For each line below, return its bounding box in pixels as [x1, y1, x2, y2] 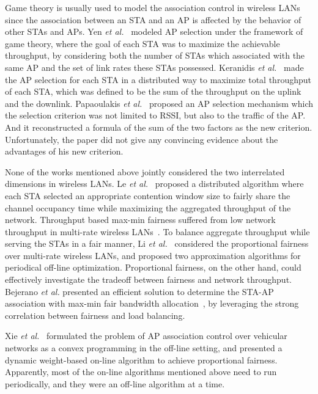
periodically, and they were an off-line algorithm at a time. [5, 377, 225, 390]
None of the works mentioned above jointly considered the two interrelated [5, 165, 285, 178]
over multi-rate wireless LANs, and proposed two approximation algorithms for [5, 249, 301, 261]
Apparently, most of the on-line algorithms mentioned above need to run [5, 365, 277, 378]
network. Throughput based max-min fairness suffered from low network [5, 213, 276, 226]
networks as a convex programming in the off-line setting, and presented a [5, 341, 283, 354]
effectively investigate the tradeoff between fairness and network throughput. [5, 273, 292, 286]
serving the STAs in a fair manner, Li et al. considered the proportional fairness [5, 237, 309, 250]
